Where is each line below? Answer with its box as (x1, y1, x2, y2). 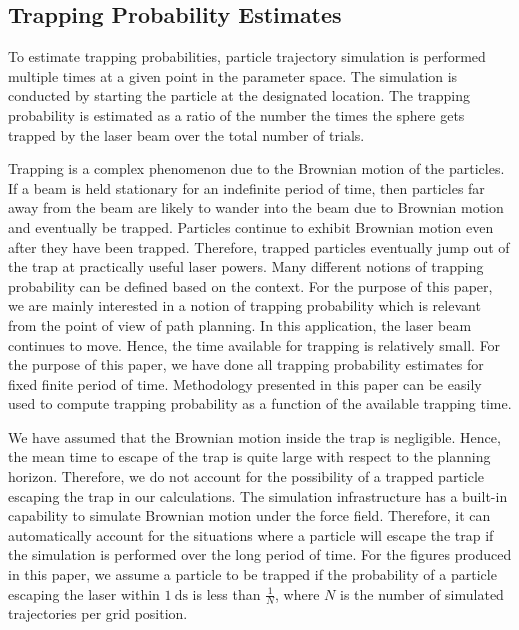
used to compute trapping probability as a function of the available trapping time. (8, 393, 512, 414)
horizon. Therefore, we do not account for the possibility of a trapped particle (8, 466, 485, 487)
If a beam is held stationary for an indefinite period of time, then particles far (8, 177, 485, 198)
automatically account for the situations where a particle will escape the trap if (8, 524, 494, 545)
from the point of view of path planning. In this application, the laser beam (8, 314, 472, 335)
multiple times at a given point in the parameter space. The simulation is (8, 65, 458, 86)
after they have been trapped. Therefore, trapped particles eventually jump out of (8, 236, 510, 257)
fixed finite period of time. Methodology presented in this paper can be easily (8, 373, 482, 394)
